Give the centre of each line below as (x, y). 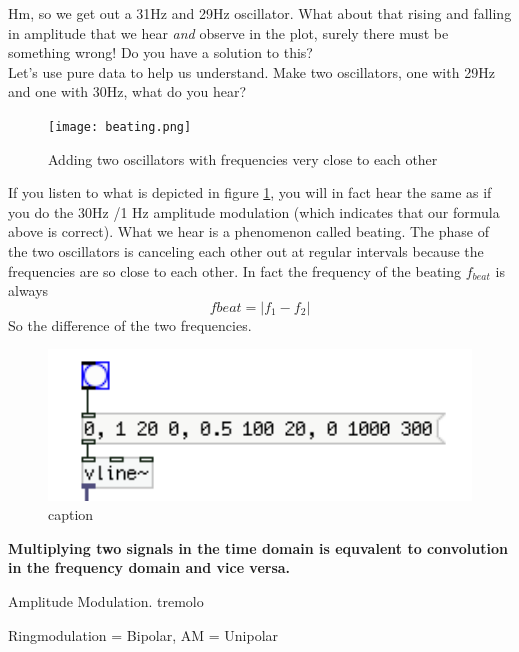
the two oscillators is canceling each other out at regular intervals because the (246, 251)
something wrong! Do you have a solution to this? (160, 52)
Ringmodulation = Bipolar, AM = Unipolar (143, 634)
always (28, 290)
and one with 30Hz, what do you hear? (127, 91)
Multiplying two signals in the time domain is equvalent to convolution (258, 547)
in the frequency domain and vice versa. (149, 567)
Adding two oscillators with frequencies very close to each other (243, 158)
